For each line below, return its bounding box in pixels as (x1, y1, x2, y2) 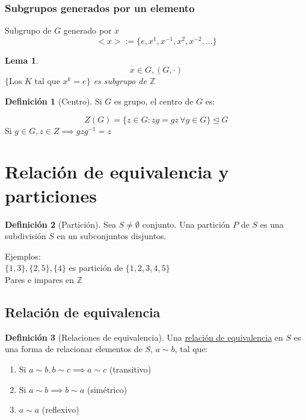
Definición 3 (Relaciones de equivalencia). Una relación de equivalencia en (5, 330, 283, 343)
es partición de (69, 261, 123, 274)
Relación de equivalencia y (5, 159, 229, 184)
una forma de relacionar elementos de (5, 342, 142, 355)
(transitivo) (109, 362, 151, 375)
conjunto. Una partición (142, 218, 230, 230)
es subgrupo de (93, 75, 147, 87)
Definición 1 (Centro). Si (5, 95, 102, 108)
